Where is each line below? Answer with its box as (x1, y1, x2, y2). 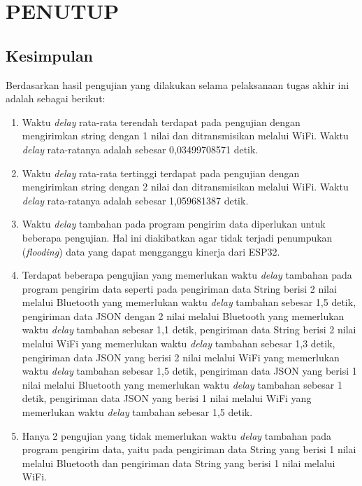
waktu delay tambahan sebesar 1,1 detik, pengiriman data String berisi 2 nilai (22, 322, 356, 337)
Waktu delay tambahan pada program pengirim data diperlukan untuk (22, 216, 326, 231)
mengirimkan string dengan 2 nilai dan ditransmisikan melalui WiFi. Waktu (22, 179, 349, 194)
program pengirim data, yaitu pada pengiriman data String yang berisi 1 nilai (22, 442, 356, 457)
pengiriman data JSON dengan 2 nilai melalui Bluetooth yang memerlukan (22, 308, 345, 323)
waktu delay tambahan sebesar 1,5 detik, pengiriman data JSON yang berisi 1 (22, 363, 357, 378)
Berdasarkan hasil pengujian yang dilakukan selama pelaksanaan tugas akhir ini (6, 77, 349, 92)
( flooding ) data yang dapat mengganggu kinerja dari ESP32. (22, 244, 280, 258)
